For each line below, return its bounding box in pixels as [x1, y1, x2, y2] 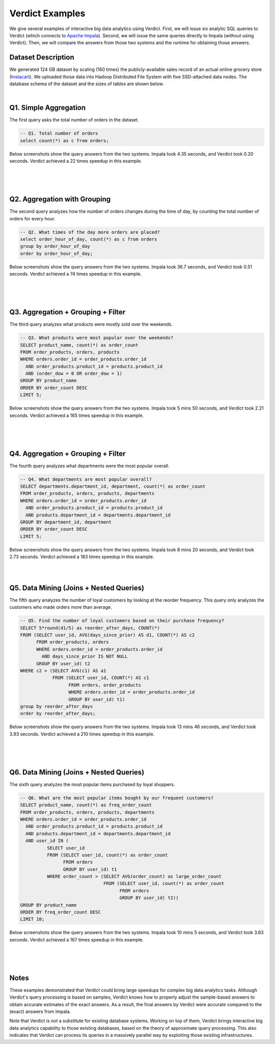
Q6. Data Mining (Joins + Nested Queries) [9, 768, 145, 777]
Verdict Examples [9, 8, 86, 19]
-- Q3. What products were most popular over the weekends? [20, 335, 174, 341]
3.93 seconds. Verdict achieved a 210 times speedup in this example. [9, 731, 155, 737]
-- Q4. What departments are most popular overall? [20, 476, 152, 482]
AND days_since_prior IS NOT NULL [41, 654, 128, 659]
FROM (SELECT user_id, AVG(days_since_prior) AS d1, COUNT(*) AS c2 [20, 632, 195, 638]
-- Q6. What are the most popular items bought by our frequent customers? [20, 795, 214, 801]
